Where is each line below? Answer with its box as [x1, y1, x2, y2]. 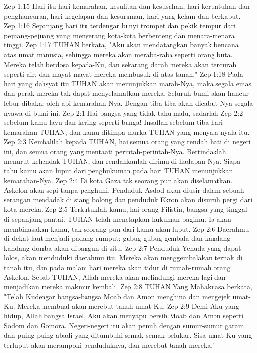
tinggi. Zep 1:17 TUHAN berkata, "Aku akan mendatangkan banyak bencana [4, 39, 239, 50]
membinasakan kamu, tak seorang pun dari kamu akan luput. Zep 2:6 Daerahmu [4, 223, 249, 234]
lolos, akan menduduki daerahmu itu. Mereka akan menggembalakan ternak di [4, 252, 243, 263]
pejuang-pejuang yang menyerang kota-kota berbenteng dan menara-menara [4, 30, 235, 40]
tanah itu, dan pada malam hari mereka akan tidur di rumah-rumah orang [4, 262, 231, 273]
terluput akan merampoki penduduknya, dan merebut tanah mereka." [4, 339, 215, 350]
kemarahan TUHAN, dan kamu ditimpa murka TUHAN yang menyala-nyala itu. [4, 126, 250, 137]
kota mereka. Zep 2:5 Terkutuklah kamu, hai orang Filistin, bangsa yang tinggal [4, 204, 247, 214]
